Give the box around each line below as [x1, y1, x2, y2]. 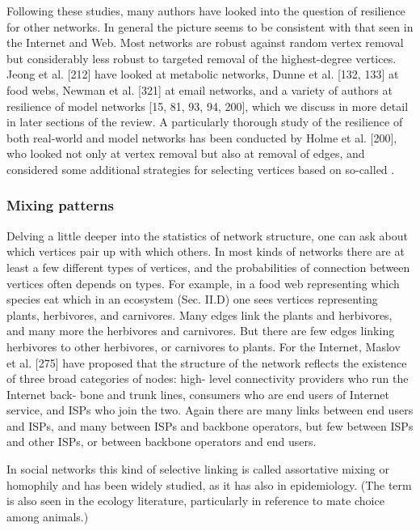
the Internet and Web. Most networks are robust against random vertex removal [6, 34, 404, 51]
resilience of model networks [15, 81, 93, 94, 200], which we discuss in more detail [6, 97, 409, 114]
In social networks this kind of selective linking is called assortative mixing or [6, 461, 389, 478]
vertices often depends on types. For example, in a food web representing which [6, 274, 400, 291]
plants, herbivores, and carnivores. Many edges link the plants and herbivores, [6, 306, 393, 323]
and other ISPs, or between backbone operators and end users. [6, 433, 317, 450]
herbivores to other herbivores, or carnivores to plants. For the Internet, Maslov [6, 338, 401, 355]
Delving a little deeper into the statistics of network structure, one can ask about [6, 227, 408, 244]
